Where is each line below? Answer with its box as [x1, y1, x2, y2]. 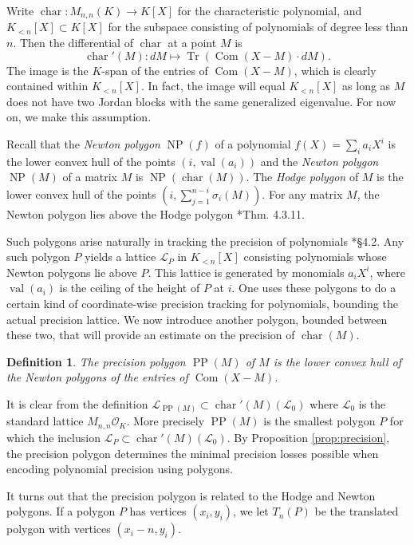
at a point [168, 34, 217, 51]
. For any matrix [262, 186, 343, 202]
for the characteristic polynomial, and [177, 2, 362, 18]
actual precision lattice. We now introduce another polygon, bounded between [6, 310, 388, 327]
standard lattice [6, 413, 84, 429]
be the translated [314, 503, 399, 519]
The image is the [6, 61, 89, 78]
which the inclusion [6, 428, 101, 445]
